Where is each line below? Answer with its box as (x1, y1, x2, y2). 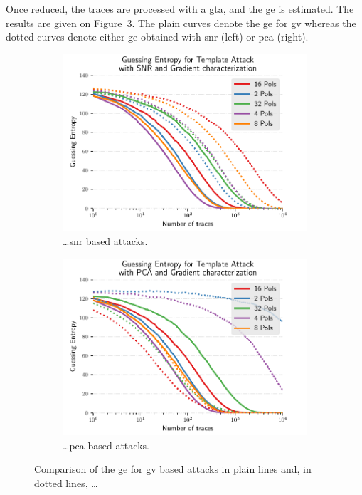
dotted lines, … (34, 475, 98, 490)
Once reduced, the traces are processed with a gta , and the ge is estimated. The (6, 1, 354, 16)
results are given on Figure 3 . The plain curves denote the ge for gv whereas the (6, 15, 356, 30)
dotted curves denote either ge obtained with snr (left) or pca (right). (6, 29, 309, 44)
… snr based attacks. (63, 233, 148, 248)
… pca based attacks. (63, 437, 149, 452)
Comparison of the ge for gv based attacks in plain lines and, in (34, 462, 312, 476)
